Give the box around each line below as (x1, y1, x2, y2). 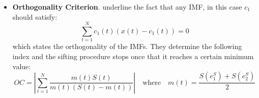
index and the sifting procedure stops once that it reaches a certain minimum (12, 51, 254, 61)
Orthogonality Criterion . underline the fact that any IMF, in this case (12, 2, 242, 12)
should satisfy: (12, 11, 57, 22)
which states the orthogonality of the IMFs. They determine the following (12, 41, 242, 52)
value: (12, 61, 31, 71)
